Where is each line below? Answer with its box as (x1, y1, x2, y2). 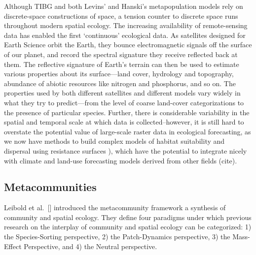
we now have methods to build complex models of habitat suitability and (4, 136, 225, 146)
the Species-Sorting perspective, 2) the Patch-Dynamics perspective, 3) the (4, 231, 230, 242)
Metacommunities (4, 179, 97, 194)
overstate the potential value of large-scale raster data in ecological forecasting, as (4, 126, 251, 136)
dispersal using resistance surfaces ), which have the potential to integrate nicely (4, 145, 247, 156)
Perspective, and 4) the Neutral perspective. (24, 241, 157, 251)
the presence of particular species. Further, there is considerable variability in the (4, 107, 250, 117)
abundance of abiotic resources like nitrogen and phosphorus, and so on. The (4, 78, 236, 88)
